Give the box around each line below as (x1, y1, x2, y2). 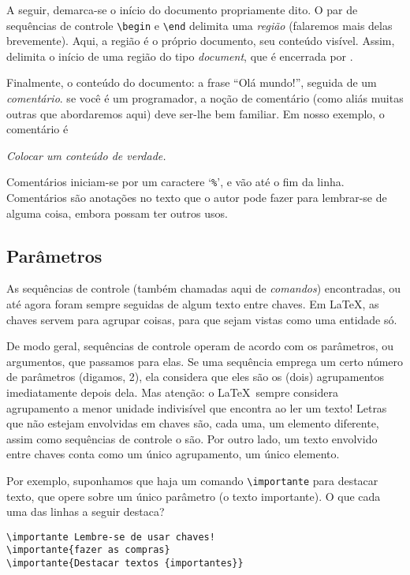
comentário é (6, 121, 69, 137)
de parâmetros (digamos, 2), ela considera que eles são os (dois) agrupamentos (6, 368, 385, 385)
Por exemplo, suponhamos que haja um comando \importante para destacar (6, 472, 378, 488)
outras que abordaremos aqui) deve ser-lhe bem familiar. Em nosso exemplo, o (6, 105, 385, 121)
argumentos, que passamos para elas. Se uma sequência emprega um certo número (6, 353, 404, 369)
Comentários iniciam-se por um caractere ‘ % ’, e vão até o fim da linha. (6, 174, 345, 190)
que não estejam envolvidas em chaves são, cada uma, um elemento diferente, (6, 415, 379, 431)
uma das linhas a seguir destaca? (6, 503, 165, 520)
